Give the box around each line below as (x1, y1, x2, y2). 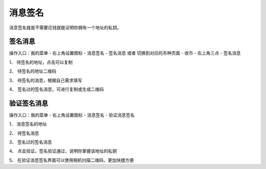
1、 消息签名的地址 (9, 121, 47, 127)
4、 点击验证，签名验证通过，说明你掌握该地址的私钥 (9, 148, 117, 154)
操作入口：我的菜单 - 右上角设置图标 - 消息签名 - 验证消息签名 (9, 112, 135, 118)
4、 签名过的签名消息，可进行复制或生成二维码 (9, 86, 104, 92)
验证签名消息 (9, 99, 48, 108)
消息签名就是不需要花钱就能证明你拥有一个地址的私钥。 (9, 25, 122, 30)
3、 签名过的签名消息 (9, 139, 52, 145)
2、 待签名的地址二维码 (9, 68, 57, 74)
